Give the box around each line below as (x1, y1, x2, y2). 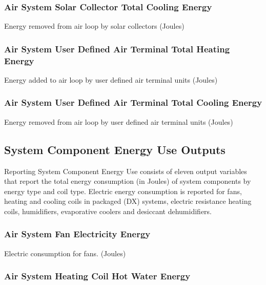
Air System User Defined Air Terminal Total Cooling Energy (4, 96, 262, 109)
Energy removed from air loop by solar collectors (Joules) (4, 21, 185, 31)
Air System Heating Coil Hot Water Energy (4, 270, 191, 282)
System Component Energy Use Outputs (4, 141, 226, 157)
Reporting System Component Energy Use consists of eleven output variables (4, 165, 247, 176)
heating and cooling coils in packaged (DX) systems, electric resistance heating (4, 196, 252, 206)
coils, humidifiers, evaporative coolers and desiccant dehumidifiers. (4, 205, 212, 216)
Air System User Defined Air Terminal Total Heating (4, 42, 230, 55)
